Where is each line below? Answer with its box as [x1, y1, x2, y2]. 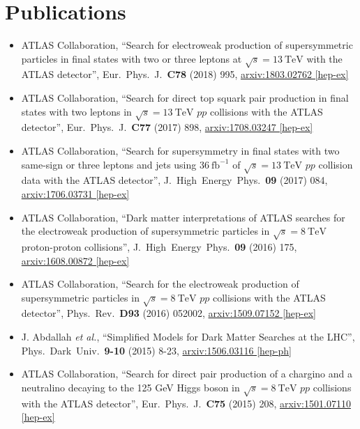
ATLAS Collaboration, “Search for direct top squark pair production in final [21, 91, 349, 105]
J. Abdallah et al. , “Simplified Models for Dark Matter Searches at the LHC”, [21, 329, 355, 344]
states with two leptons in [21, 104, 132, 118]
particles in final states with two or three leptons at [21, 51, 242, 65]
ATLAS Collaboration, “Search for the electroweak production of [21, 276, 299, 291]
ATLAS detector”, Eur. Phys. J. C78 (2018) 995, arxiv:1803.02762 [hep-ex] [21, 67, 349, 81]
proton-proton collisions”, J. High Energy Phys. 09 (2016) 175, [21, 239, 297, 253]
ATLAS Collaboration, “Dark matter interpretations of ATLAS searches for [21, 210, 345, 224]
